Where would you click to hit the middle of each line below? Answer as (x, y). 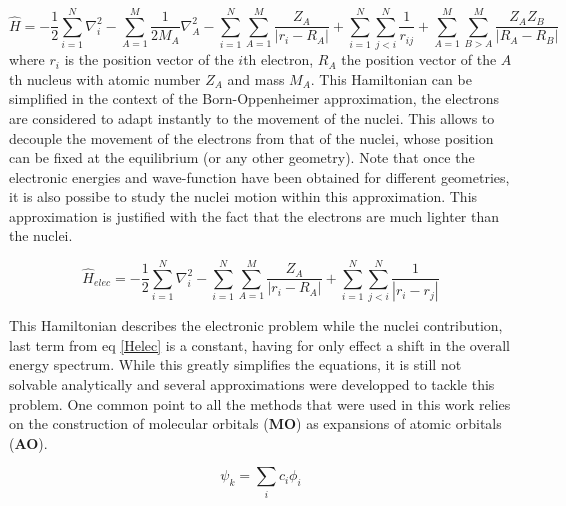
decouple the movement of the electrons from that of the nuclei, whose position (251, 137)
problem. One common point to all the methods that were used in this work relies (260, 403)
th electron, (278, 59)
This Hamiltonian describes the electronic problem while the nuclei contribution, (256, 325)
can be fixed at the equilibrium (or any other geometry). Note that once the (242, 157)
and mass (256, 78)
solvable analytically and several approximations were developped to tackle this (252, 384)
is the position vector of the (149, 59)
